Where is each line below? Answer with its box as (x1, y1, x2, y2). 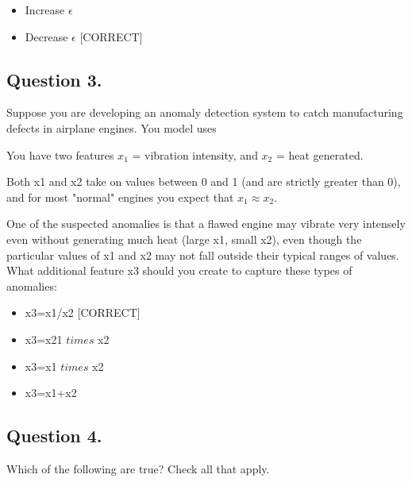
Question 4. (6, 423, 102, 448)
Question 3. (6, 67, 102, 91)
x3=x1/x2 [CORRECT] (25, 304, 141, 321)
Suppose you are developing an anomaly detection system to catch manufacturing (6, 104, 403, 121)
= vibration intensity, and (132, 146, 258, 163)
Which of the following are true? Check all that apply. (6, 460, 270, 476)
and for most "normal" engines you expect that (6, 188, 234, 205)
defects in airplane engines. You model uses (6, 119, 217, 136)
